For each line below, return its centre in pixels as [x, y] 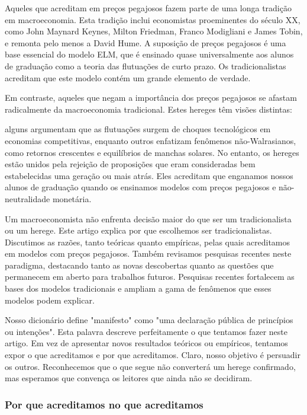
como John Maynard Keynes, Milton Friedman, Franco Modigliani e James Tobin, [154, 31]
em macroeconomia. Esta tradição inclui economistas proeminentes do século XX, [153, 19]
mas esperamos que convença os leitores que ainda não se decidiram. [129, 378]
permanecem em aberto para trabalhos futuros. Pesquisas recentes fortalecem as [150, 277]
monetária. [72, 198]
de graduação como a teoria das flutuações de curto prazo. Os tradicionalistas [146, 66]
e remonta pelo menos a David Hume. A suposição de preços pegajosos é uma [146, 42]
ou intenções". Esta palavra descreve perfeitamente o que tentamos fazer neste [146, 331]
